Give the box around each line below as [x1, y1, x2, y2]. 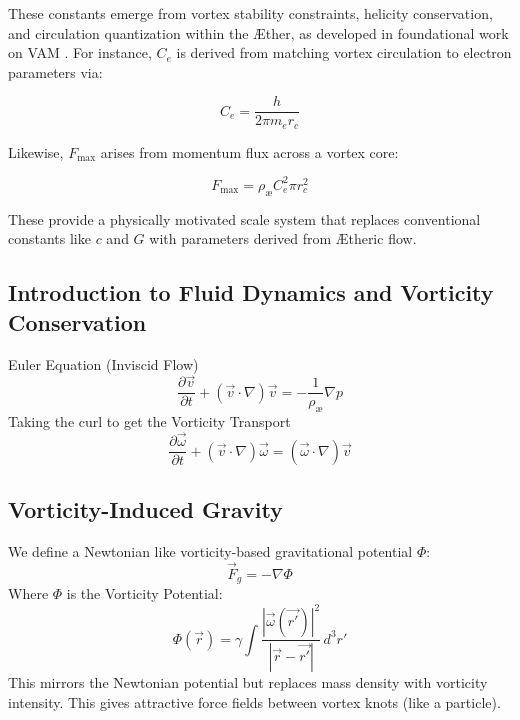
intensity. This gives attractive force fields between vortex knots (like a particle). [8, 691, 501, 712]
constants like [8, 228, 91, 249]
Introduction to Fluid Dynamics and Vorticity [8, 277, 494, 308]
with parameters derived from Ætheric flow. [149, 228, 417, 249]
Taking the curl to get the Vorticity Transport [8, 411, 291, 432]
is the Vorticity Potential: [66, 582, 223, 603]
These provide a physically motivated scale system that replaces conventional [8, 208, 481, 229]
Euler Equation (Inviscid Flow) [8, 353, 199, 374]
